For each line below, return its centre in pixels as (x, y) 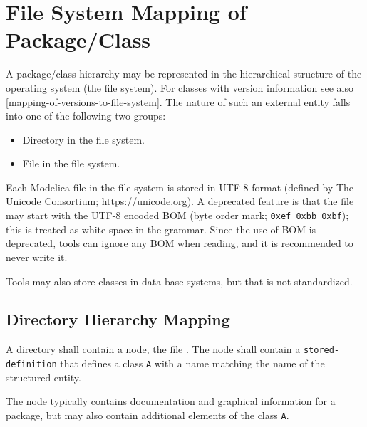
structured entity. (43, 377)
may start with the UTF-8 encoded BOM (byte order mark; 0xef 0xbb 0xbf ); (177, 215)
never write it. (37, 257)
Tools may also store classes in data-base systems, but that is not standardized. (179, 281)
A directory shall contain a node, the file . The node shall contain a (153, 349)
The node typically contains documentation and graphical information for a (171, 401)
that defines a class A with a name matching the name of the (192, 363)
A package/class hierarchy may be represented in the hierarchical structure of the (184, 74)
